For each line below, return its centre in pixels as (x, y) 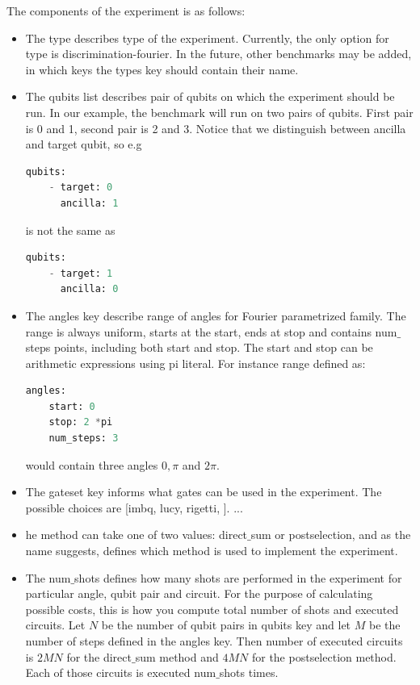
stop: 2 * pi (81, 422)
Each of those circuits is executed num (121, 672)
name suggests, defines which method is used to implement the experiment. (212, 551)
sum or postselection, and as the (331, 535)
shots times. (249, 672)
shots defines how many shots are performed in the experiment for (238, 577)
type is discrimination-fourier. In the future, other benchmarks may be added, (218, 54)
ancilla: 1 (89, 203)
